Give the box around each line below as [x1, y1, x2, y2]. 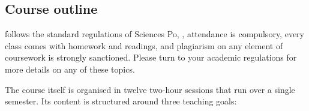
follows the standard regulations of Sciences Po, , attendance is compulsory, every [5, 28, 304, 40]
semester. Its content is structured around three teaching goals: [5, 95, 237, 107]
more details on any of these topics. [5, 62, 135, 75]
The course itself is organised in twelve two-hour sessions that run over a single [5, 83, 295, 95]
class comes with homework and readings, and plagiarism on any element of [5, 39, 283, 52]
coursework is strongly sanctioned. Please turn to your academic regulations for [5, 51, 297, 64]
